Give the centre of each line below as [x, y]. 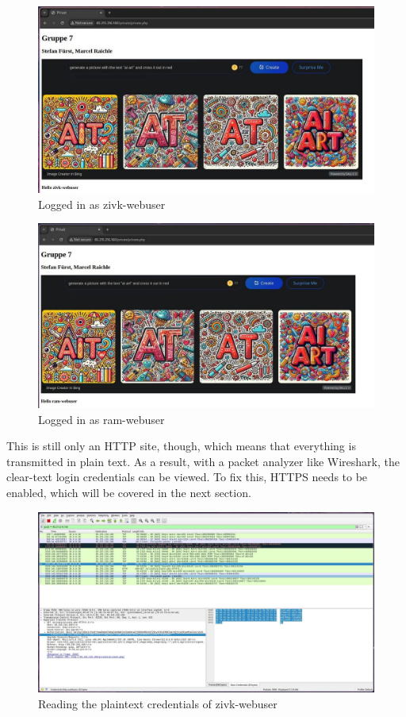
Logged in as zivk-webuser [102, 204]
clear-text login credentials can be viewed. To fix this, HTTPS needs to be [187, 477]
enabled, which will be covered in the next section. [129, 493]
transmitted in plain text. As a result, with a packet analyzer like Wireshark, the [203, 461]
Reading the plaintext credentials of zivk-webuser [158, 703]
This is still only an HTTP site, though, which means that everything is [181, 446]
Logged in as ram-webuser [101, 419]
